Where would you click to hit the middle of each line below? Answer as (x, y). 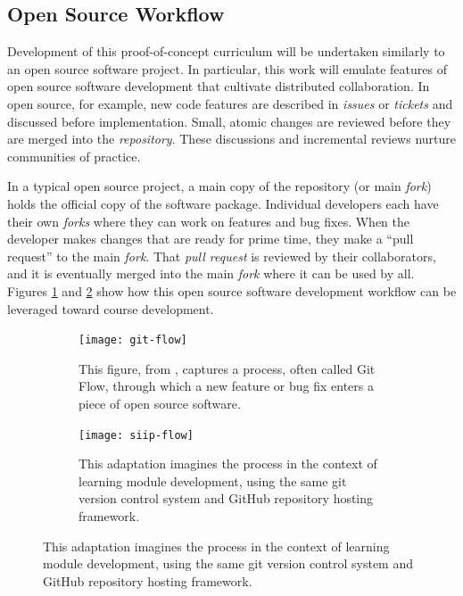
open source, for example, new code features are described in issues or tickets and (230, 103)
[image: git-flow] (133, 340)
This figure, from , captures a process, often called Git (227, 368)
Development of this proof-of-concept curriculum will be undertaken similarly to (226, 51)
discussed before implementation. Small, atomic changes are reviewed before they (229, 121)
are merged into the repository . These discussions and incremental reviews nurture (232, 139)
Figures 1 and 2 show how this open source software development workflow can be (232, 290)
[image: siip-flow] (136, 435)
